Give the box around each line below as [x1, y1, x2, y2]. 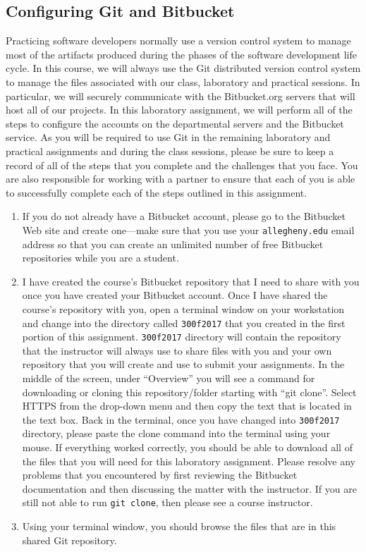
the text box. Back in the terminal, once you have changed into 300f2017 [22, 412, 340, 427]
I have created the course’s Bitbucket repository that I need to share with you [22, 274, 360, 288]
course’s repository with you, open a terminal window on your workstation [22, 301, 345, 316]
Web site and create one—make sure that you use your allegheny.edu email [22, 222, 355, 237]
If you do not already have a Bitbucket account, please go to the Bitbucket [22, 209, 346, 223]
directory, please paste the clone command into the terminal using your [22, 426, 331, 441]
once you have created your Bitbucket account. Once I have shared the [22, 288, 328, 302]
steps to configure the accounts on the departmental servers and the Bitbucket [6, 116, 344, 130]
